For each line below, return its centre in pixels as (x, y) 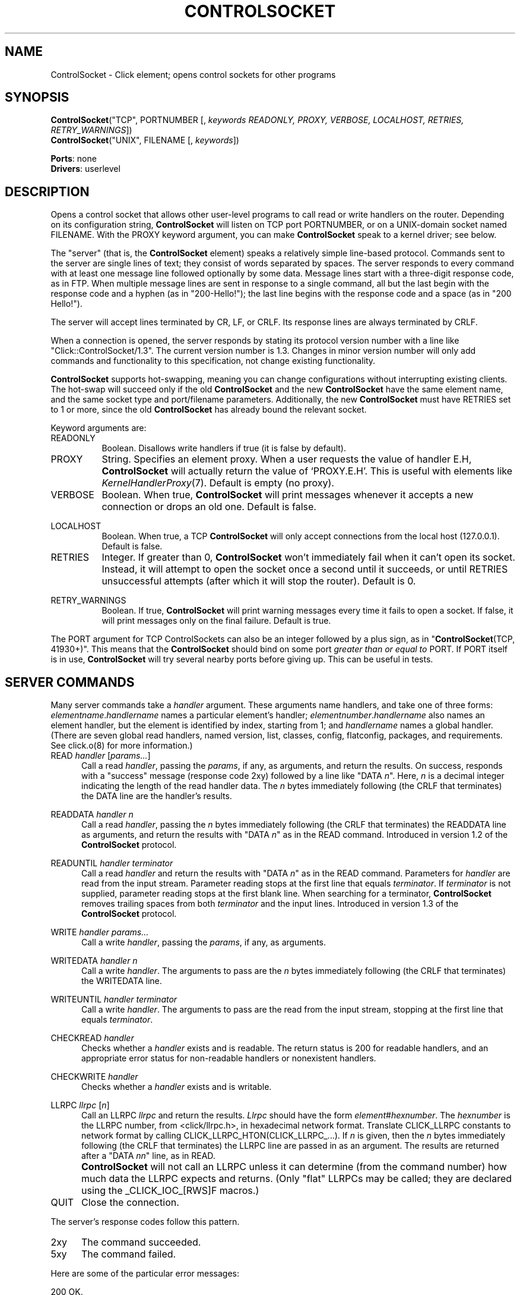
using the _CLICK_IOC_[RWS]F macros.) (170, 1191)
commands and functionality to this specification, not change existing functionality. (213, 361)
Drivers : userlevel (85, 169)
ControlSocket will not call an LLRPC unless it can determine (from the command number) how (294, 1167)
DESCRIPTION (47, 191)
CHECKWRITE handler (94, 1077)
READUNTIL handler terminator (112, 863)
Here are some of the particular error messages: (145, 1274)
